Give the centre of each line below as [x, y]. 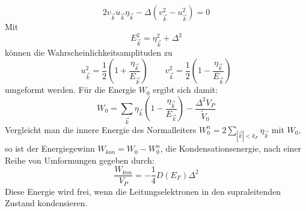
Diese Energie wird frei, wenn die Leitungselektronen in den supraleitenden [143, 191]
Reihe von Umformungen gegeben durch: [80, 160]
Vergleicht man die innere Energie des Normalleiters [101, 129]
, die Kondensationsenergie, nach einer [231, 148]
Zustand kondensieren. [46, 203]
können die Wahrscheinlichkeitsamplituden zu [89, 52]
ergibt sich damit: [185, 90]
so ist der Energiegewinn [50, 148]
